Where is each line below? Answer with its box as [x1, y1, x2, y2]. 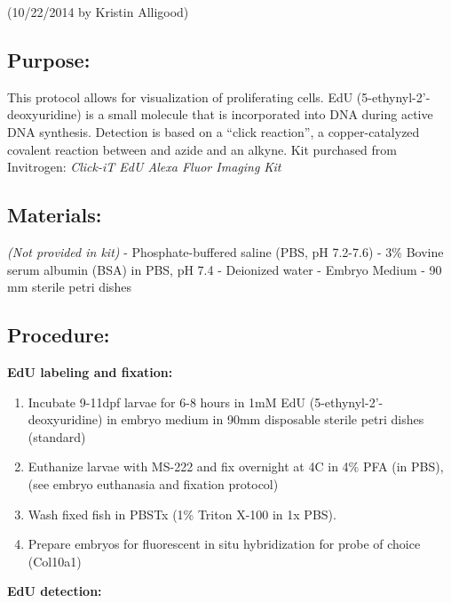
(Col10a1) [28, 551, 82, 570]
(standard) [28, 427, 86, 446]
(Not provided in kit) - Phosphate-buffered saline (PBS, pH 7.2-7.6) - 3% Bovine [7, 242, 444, 261]
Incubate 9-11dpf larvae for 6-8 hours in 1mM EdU [28, 392, 306, 411]
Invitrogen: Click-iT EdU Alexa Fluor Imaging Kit [7, 157, 281, 176]
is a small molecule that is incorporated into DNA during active [85, 105, 433, 124]
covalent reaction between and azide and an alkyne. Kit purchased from [7, 140, 397, 158]
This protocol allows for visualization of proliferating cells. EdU [7, 87, 353, 106]
